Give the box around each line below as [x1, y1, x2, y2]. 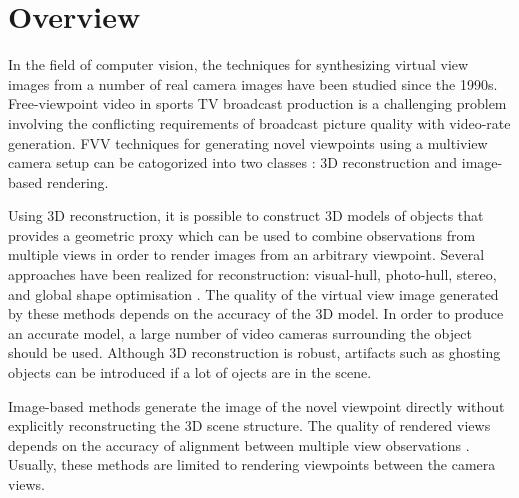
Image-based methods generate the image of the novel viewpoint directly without [8, 395, 505, 416]
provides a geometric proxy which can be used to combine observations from [8, 224, 476, 245]
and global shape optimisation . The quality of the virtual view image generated [8, 283, 499, 304]
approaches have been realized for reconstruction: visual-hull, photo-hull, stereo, [8, 264, 497, 285]
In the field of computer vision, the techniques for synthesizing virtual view [8, 54, 469, 75]
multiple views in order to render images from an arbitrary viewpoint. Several [8, 244, 485, 265]
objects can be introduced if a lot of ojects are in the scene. [8, 362, 372, 383]
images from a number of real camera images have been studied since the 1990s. [8, 73, 498, 94]
